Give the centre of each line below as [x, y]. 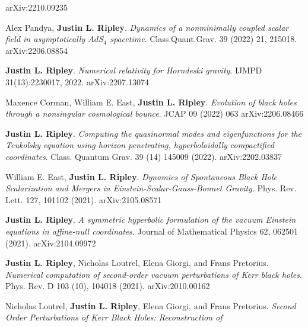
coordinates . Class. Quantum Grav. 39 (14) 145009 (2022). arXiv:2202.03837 [144, 156]
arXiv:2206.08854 [37, 50]
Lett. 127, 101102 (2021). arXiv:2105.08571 [84, 199]
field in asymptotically [45, 39]
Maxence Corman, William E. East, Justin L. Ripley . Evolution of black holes [151, 102]
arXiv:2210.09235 [37, 7]
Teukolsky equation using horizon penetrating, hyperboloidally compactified [140, 145]
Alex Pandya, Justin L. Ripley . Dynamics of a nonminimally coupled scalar [147, 27]
